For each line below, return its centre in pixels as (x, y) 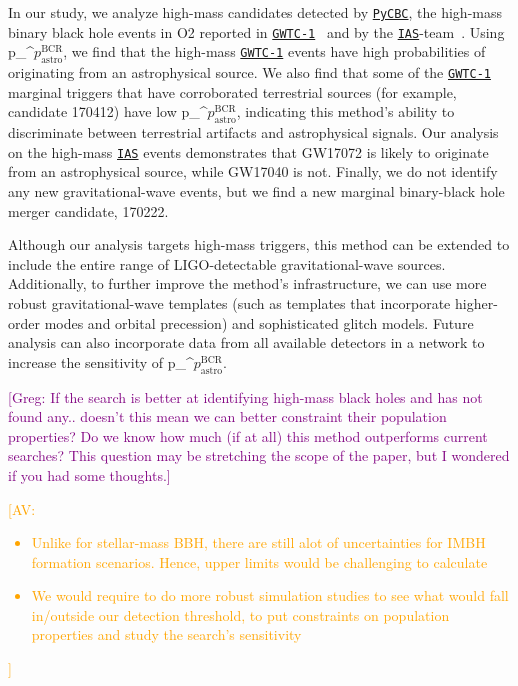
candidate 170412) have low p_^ (108, 111)
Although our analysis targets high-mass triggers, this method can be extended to (259, 244)
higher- (476, 302)
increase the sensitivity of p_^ (101, 361)
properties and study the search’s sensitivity (166, 634)
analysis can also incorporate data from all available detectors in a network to (246, 342)
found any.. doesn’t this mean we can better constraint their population (227, 416)
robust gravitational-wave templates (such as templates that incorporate (229, 302)
